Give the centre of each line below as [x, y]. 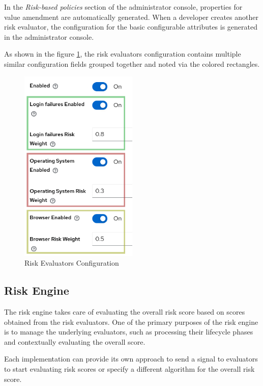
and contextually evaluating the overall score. [75, 341]
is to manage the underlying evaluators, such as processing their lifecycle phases [129, 332]
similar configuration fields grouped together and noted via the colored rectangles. [132, 63]
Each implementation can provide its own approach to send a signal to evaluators [131, 359]
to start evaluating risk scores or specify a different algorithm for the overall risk [129, 369]
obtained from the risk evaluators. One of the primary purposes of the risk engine [131, 321]
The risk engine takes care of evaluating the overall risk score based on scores [125, 312]
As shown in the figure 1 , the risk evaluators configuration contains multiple [123, 54]
